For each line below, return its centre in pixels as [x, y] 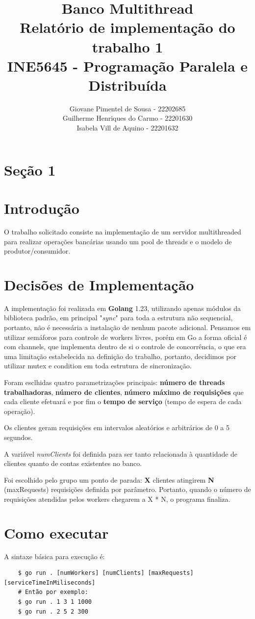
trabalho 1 [127, 46]
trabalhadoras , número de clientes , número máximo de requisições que [124, 392]
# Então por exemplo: [53, 592]
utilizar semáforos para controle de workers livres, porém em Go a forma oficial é [126, 337]
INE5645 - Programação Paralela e [127, 65]
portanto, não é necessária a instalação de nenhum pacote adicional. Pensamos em [127, 327]
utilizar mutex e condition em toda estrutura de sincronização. [98, 366]
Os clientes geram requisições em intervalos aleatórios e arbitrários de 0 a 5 [117, 427]
